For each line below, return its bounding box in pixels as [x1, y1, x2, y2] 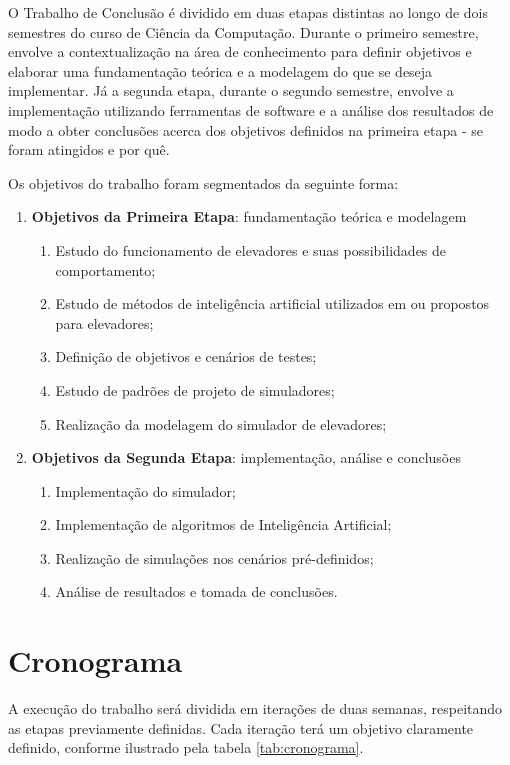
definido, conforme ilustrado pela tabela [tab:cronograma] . [8, 737, 364, 758]
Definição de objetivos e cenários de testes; [55, 346, 317, 367]
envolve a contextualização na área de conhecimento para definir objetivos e [8, 41, 472, 62]
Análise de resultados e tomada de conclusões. [55, 581, 338, 602]
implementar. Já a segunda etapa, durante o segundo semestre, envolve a [8, 80, 454, 101]
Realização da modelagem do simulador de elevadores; [55, 413, 387, 434]
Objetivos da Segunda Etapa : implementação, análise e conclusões [31, 447, 461, 468]
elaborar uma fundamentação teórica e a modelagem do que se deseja [8, 60, 433, 81]
